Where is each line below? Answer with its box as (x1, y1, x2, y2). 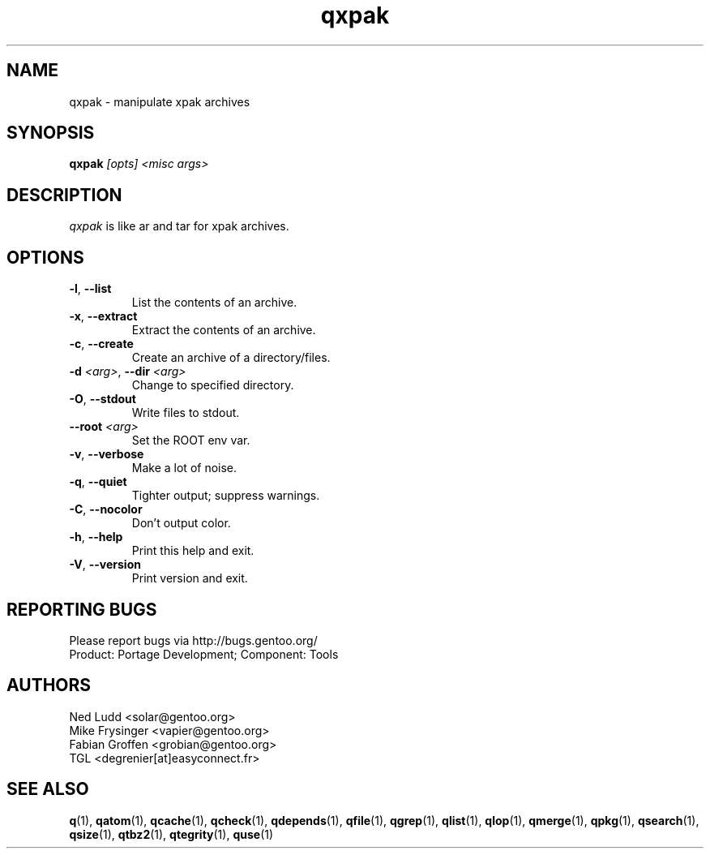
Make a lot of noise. (131, 461, 237, 475)
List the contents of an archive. (131, 295, 297, 310)
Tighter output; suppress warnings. (131, 488, 320, 503)
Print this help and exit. (131, 544, 254, 558)
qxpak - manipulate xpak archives (69, 94, 250, 109)
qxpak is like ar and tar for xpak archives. (69, 219, 289, 234)
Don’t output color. (131, 516, 231, 531)
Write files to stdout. (131, 406, 240, 420)
